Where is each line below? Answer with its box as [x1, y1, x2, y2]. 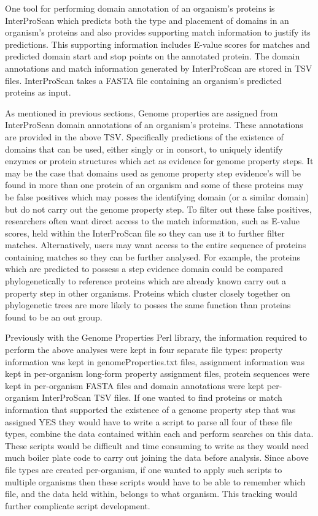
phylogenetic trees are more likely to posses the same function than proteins [5, 298, 291, 311]
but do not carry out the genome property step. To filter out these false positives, [5, 202, 312, 215]
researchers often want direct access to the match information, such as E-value [5, 214, 300, 227]
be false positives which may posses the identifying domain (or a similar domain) [5, 190, 309, 203]
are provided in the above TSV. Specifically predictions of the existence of [5, 130, 284, 143]
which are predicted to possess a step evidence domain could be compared [5, 262, 284, 275]
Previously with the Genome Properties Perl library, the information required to [5, 331, 308, 344]
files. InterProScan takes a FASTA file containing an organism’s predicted [5, 74, 282, 86]
